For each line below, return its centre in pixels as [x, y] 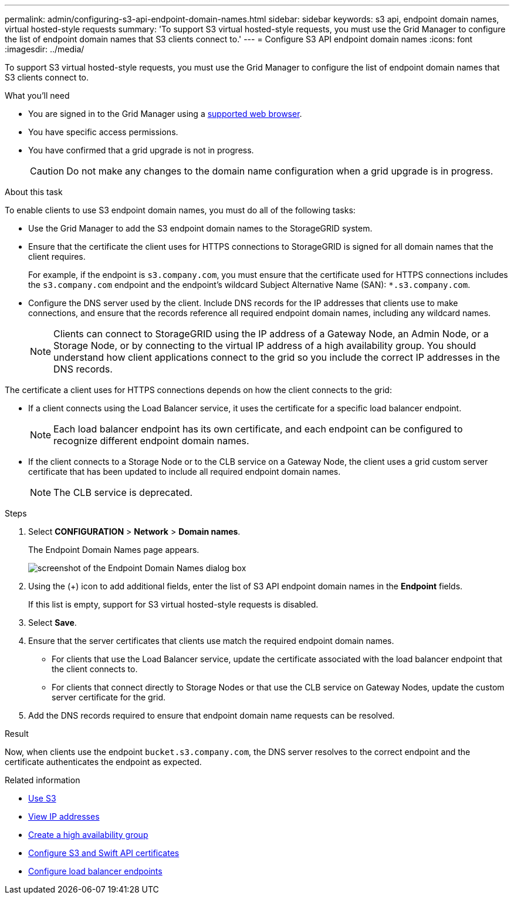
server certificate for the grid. [109, 697]
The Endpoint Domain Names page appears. [114, 550]
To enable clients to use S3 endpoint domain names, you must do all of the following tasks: [180, 210]
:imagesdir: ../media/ [45, 49]
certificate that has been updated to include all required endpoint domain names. [185, 472]
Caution [47, 171]
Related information [43, 780]
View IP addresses [64, 816]
